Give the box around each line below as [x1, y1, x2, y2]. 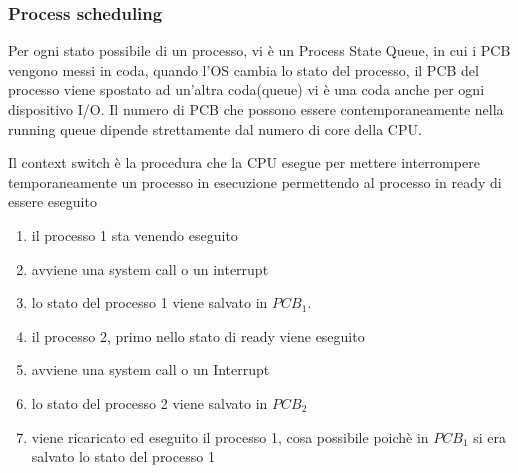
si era [473, 426, 507, 447]
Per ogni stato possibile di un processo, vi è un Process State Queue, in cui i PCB [8, 40, 511, 61]
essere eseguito [8, 191, 97, 212]
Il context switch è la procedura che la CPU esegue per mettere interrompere [8, 152, 480, 173]
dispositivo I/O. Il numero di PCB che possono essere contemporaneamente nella [8, 99, 504, 119]
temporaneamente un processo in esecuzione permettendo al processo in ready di [8, 171, 502, 192]
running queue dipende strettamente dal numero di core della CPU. [8, 118, 422, 139]
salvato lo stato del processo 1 [31, 446, 215, 467]
